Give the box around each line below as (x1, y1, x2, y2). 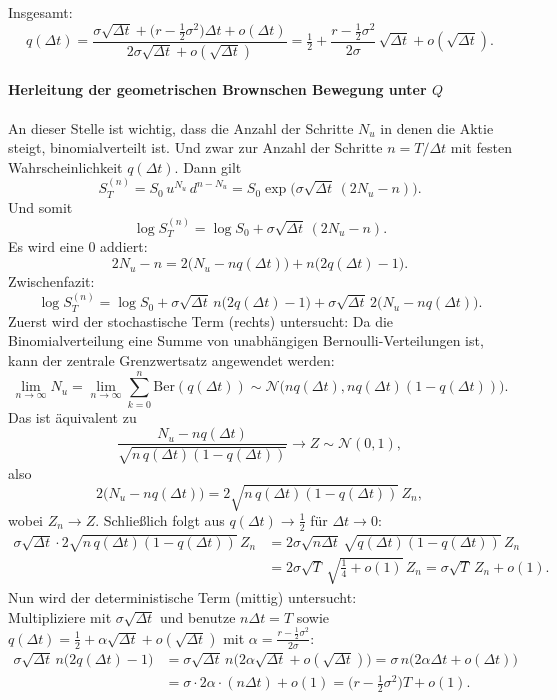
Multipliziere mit (8, 606, 112, 627)
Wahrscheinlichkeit (8, 156, 123, 177)
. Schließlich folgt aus (95, 509, 225, 530)
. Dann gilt (174, 156, 242, 177)
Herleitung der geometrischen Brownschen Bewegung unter (8, 79, 427, 100)
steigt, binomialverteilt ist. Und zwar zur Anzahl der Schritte (8, 137, 383, 158)
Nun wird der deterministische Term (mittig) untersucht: (8, 586, 357, 607)
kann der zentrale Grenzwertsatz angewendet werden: (8, 350, 335, 371)
